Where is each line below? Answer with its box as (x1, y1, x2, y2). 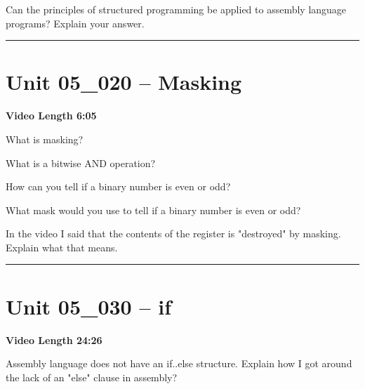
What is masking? (6, 131, 84, 146)
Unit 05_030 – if (6, 291, 171, 320)
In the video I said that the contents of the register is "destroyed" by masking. (6, 226, 341, 241)
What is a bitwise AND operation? (6, 155, 156, 170)
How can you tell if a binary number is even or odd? (6, 179, 231, 194)
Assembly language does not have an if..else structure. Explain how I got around (6, 356, 352, 371)
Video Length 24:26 (6, 332, 102, 347)
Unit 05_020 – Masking (6, 67, 242, 96)
